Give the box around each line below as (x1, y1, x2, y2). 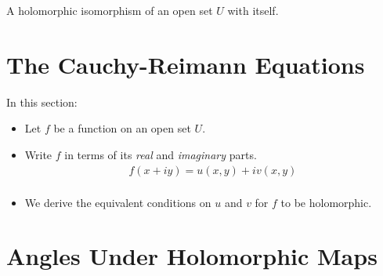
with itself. (227, 2, 279, 18)
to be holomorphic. (280, 194, 372, 210)
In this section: (6, 93, 78, 110)
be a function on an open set (53, 120, 191, 136)
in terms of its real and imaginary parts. (64, 146, 257, 162)
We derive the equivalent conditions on (24, 194, 211, 210)
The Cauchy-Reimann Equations (6, 48, 365, 80)
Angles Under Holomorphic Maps (6, 240, 378, 272)
